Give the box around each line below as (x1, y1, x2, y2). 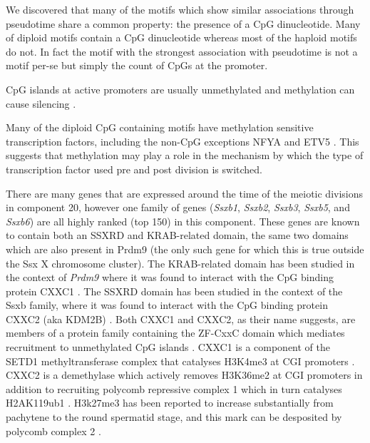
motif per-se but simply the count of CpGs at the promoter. (6, 58, 268, 73)
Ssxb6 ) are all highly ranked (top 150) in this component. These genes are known (6, 213, 360, 228)
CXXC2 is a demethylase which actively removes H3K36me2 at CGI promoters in (6, 367, 363, 382)
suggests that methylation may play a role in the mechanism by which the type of (6, 148, 364, 163)
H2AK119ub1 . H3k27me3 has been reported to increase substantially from (6, 395, 334, 410)
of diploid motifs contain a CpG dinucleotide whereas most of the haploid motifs (6, 30, 357, 45)
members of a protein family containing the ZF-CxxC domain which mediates (6, 325, 345, 340)
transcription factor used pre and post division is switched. (6, 161, 262, 176)
